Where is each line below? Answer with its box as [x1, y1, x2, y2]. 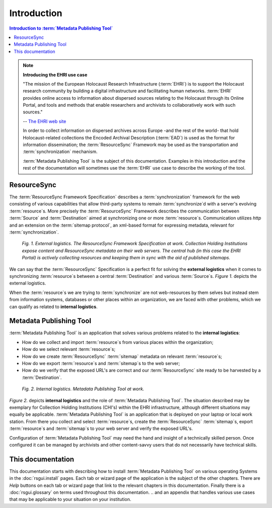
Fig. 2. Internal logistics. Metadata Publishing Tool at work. [22, 386, 145, 392]
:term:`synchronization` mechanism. [23, 149, 98, 155]
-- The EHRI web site [23, 118, 66, 124]
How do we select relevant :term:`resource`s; [22, 346, 116, 352]
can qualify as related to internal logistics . [9, 304, 98, 310]
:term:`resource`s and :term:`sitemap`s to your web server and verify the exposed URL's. [9, 425, 193, 431]
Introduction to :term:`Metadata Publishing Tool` [9, 25, 113, 31]
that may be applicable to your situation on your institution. [9, 496, 131, 502]
